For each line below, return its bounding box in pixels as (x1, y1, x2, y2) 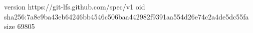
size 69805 (4, 21, 35, 31)
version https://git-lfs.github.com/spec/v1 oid (4, 1, 145, 11)
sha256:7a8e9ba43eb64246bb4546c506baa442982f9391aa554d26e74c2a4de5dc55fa (4, 11, 249, 21)
